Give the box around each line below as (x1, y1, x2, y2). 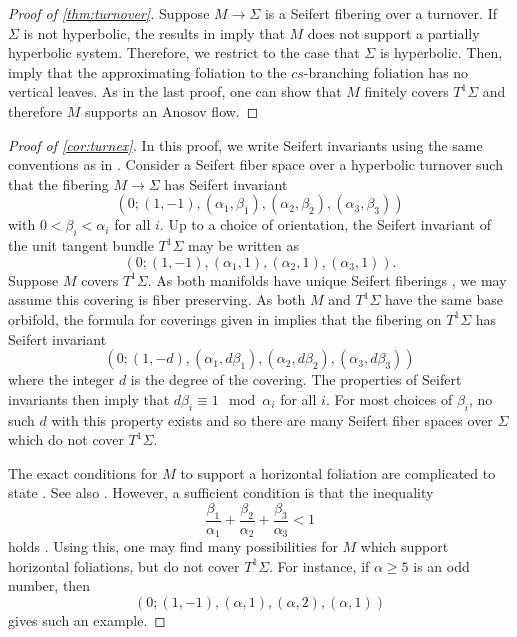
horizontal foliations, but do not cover (8, 555, 240, 576)
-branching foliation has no (303, 61, 469, 82)
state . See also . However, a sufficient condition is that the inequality (8, 482, 434, 503)
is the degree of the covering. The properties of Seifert (130, 369, 462, 390)
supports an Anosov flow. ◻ (85, 100, 259, 121)
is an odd (413, 555, 470, 576)
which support (360, 536, 449, 557)
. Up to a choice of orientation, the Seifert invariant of (159, 214, 491, 235)
